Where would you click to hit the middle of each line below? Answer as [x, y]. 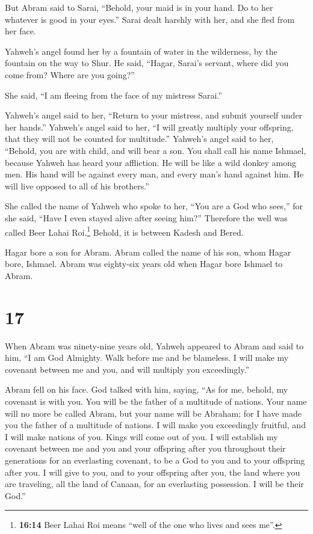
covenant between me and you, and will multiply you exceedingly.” [127, 369]
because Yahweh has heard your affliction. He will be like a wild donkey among [150, 162]
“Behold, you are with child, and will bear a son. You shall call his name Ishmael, [156, 150]
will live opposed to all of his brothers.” [77, 186]
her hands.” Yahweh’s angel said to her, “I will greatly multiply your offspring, [149, 127]
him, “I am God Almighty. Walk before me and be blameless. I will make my [147, 358]
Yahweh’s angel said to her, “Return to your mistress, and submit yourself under [154, 115]
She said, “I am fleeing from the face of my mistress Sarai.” [113, 95]
